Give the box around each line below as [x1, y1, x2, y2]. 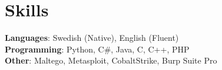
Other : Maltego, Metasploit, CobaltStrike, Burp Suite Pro [5, 54, 217, 66]
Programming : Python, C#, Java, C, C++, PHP [5, 43, 190, 55]
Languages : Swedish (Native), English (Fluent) [5, 32, 179, 44]
